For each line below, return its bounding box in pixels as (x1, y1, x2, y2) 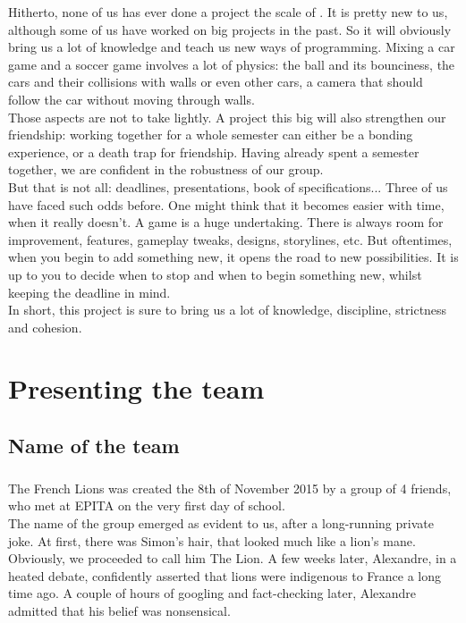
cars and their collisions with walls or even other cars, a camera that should (8, 72, 423, 91)
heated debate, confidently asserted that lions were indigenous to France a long (8, 566, 442, 585)
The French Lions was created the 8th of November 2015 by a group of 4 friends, (8, 478, 452, 497)
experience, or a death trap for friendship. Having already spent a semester (8, 142, 419, 161)
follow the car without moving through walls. (8, 89, 255, 108)
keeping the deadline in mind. (8, 282, 171, 301)
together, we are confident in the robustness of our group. (8, 160, 324, 179)
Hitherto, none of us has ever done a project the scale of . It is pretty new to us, (8, 3, 448, 21)
